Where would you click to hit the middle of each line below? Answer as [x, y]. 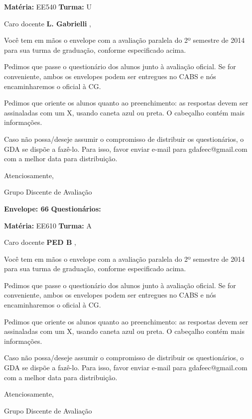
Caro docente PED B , [40, 242]
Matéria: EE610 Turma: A [48, 225]
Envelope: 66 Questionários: [53, 208]
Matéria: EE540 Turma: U [48, 6]
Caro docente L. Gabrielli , [48, 23]
